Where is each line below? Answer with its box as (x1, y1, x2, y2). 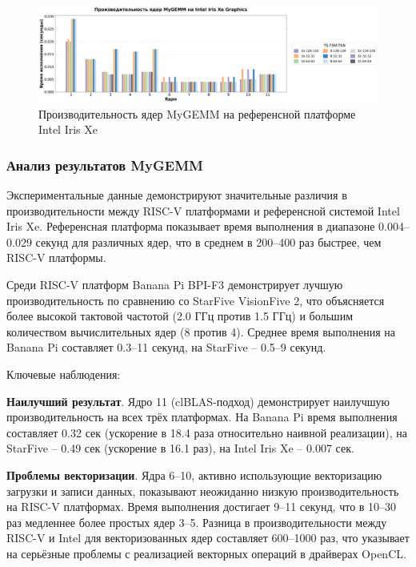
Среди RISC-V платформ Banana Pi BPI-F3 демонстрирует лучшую (6, 276, 343, 293)
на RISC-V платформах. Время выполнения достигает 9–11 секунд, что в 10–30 (6, 498, 397, 515)
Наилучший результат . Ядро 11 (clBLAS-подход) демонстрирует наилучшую (6, 392, 390, 409)
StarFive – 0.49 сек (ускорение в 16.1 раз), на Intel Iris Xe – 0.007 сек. (6, 440, 354, 456)
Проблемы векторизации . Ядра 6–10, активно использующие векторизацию (6, 466, 382, 483)
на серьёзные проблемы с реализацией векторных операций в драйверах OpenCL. (6, 545, 406, 561)
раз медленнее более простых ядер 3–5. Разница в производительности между (6, 513, 387, 530)
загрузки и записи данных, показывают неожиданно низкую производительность (6, 482, 399, 499)
